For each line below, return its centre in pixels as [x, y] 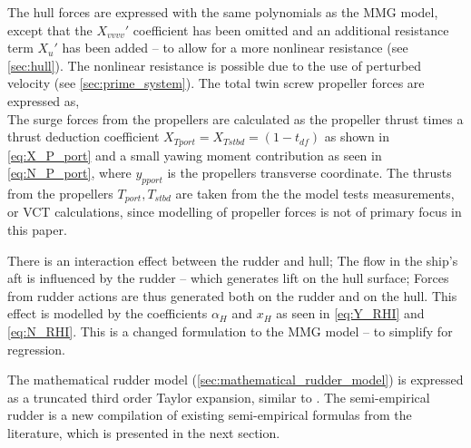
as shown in [357, 136]
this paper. [37, 230]
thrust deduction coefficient [83, 136]
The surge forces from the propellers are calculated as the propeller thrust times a [235, 118]
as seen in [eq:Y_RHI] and [350, 313]
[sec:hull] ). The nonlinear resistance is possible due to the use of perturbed [215, 65]
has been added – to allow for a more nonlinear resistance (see [235, 48]
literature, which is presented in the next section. [144, 432]
